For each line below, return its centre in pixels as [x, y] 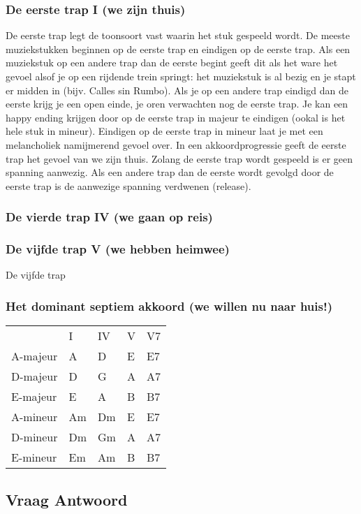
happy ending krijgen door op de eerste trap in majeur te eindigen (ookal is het [176, 117]
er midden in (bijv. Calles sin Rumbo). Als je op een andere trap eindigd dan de [177, 90]
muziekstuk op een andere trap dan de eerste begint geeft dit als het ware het [172, 63]
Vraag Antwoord [67, 499]
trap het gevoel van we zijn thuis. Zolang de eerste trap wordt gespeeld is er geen [179, 158]
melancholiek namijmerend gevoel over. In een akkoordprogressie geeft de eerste [176, 144]
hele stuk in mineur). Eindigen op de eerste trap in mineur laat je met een [164, 131]
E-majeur [34, 397]
